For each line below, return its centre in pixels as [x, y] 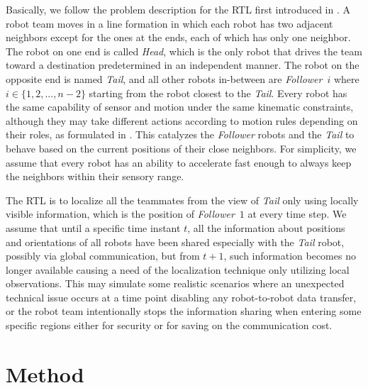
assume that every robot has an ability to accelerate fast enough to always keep [179, 162]
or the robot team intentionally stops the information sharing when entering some [184, 311]
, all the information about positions [266, 227]
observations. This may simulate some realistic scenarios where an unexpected [175, 283]
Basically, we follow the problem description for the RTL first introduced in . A [178, 9]
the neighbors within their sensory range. [95, 176]
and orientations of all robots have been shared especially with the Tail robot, [175, 242]
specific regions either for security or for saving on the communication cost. [169, 325]
